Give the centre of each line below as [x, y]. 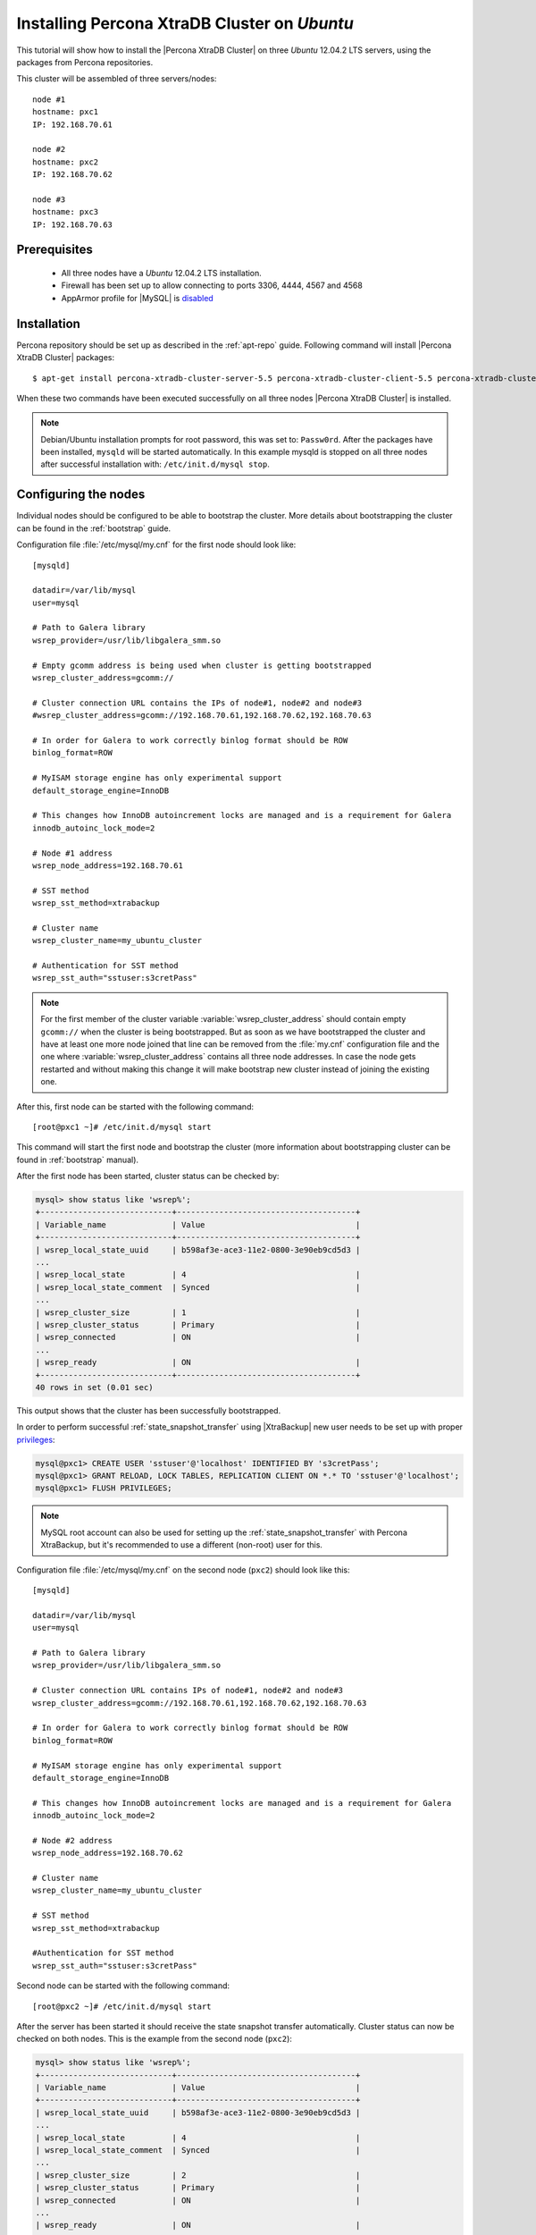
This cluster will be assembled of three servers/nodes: [117, 79]
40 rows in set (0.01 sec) [94, 1387]
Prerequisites [54, 250]
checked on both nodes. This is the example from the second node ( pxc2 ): [154, 2039]
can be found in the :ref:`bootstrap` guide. [94, 528]
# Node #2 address [73, 1840]
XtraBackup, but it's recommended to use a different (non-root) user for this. [182, 1545]
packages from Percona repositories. [85, 62]
